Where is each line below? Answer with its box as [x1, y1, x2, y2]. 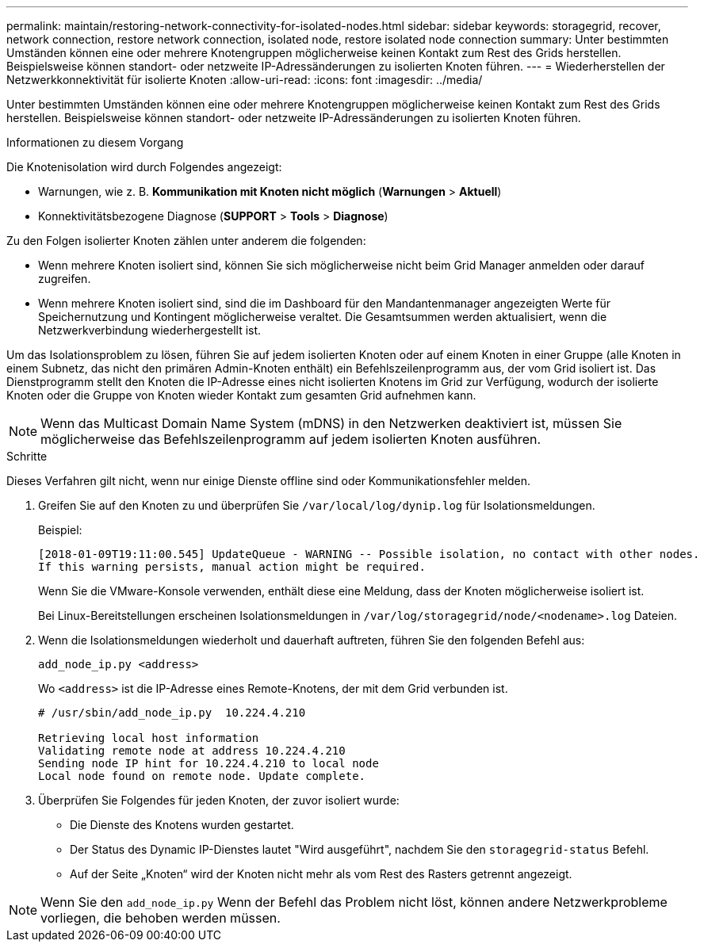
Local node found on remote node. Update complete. [38, 770, 366, 782]
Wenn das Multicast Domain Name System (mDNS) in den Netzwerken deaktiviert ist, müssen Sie [40, 415, 622, 431]
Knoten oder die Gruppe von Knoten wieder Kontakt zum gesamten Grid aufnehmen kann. [6, 388, 476, 402]
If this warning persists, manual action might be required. [38, 560, 426, 573]
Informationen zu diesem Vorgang [6, 136, 184, 149]
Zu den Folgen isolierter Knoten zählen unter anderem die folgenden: [6, 234, 366, 247]
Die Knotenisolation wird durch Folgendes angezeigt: [6, 160, 282, 174]
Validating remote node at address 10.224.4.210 [38, 744, 346, 757]
